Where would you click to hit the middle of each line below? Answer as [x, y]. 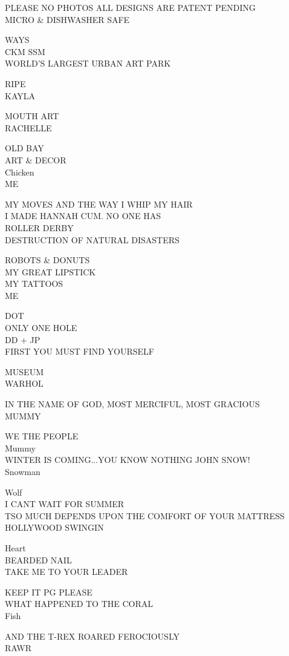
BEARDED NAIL [38, 559]
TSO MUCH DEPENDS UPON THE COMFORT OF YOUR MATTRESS [145, 515]
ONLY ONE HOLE [41, 328]
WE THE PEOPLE [42, 436]
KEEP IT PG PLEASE [49, 592]
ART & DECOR [36, 159]
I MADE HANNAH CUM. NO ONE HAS [83, 216]
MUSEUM [24, 371]
